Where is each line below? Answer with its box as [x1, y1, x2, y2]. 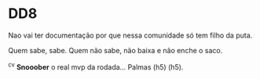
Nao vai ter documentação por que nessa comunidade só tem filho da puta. [8, 31, 253, 40]
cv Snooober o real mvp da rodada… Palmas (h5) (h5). [8, 60, 184, 71]
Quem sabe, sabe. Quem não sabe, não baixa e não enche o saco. [8, 45, 223, 55]
